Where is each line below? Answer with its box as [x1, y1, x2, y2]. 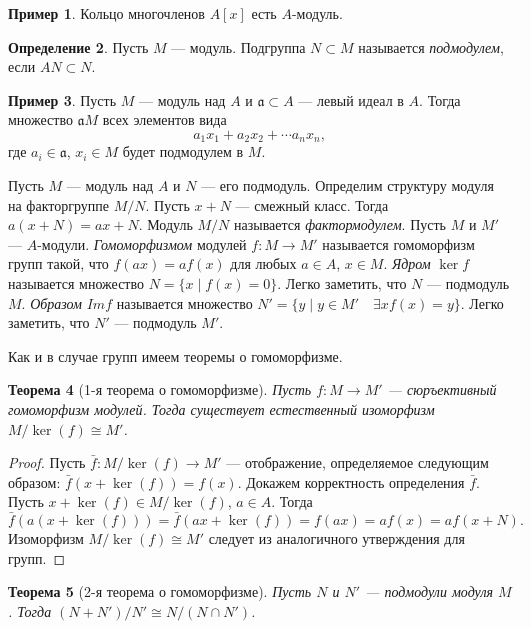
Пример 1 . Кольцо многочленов [8, 3, 205, 23]
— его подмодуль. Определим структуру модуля [201, 175, 494, 196]
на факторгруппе [8, 194, 109, 215]
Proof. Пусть [8, 452, 86, 473]
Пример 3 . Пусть [8, 89, 117, 110]
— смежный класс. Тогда [235, 194, 389, 215]
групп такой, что [8, 253, 109, 274]
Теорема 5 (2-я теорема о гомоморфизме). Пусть [8, 581, 312, 602]
